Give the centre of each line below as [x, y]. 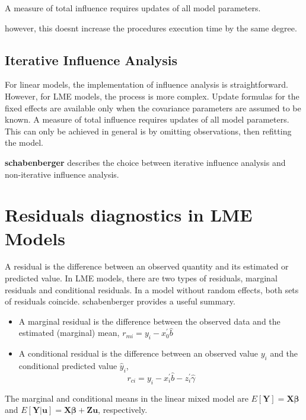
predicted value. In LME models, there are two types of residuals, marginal [141, 278]
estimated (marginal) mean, [69, 333]
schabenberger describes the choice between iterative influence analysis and [145, 162]
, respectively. [123, 410]
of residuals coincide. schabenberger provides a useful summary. [120, 301]
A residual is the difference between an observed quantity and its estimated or [147, 266]
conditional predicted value [68, 366]
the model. [24, 142]
